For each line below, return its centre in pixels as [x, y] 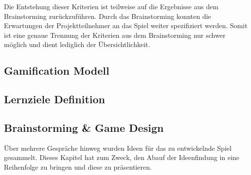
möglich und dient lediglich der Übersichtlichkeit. [77, 44]
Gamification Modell [57, 71]
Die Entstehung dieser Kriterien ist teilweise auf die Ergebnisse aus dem [111, 6]
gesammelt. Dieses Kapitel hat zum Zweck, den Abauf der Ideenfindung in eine [122, 157]
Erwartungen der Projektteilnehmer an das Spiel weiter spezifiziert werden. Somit [126, 25]
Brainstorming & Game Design [84, 127]
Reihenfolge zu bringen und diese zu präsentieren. [78, 167]
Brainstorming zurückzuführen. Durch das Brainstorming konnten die [108, 16]
